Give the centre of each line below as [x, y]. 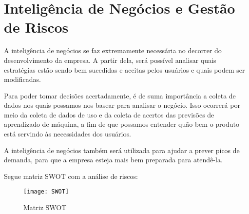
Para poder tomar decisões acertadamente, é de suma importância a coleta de [120, 95]
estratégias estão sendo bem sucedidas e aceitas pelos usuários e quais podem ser [124, 69]
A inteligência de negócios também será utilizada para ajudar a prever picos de [122, 150]
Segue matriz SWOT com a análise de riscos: [71, 176]
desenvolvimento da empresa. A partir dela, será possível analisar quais [110, 60]
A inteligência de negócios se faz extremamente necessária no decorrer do [113, 50]
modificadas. [22, 79]
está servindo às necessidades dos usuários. [67, 134]
